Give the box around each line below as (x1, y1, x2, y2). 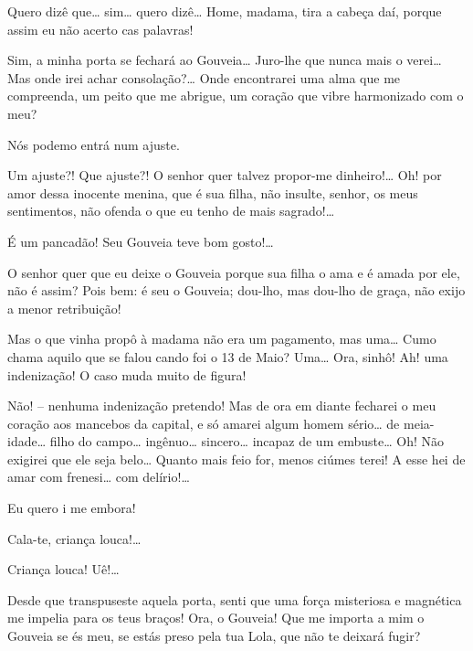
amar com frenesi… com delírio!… (7, 467, 190, 486)
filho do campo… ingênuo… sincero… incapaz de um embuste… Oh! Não (49, 432, 444, 451)
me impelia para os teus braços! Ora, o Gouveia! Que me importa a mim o (7, 608, 425, 627)
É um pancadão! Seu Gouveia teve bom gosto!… (7, 231, 274, 251)
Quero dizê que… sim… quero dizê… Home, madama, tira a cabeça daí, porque (7, 2, 442, 20)
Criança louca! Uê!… (7, 560, 120, 579)
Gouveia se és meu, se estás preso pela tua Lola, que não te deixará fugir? (7, 626, 421, 646)
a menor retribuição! (7, 298, 121, 317)
